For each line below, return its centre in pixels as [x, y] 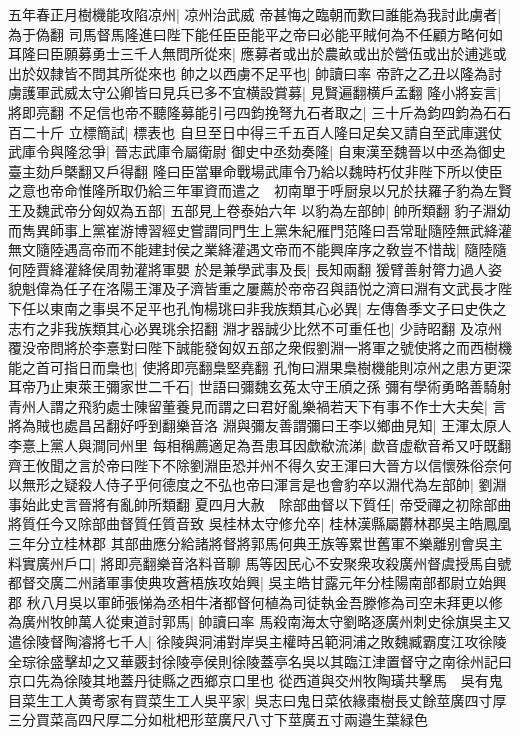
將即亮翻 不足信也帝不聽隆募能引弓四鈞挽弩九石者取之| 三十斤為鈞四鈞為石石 [260, 111]
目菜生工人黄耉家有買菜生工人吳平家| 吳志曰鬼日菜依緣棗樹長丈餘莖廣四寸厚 [257, 699]
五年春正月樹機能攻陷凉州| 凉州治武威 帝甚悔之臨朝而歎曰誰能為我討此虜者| [255, 14]
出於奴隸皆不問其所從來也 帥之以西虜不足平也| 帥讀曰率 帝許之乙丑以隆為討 [255, 72]
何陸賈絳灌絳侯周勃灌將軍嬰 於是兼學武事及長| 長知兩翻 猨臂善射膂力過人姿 [255, 268]
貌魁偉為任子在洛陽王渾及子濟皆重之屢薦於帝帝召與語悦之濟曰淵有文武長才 [253, 288]
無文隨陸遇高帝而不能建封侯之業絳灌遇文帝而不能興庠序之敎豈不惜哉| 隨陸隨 [257, 249]
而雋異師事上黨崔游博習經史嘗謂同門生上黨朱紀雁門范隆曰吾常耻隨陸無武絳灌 [260, 229]
